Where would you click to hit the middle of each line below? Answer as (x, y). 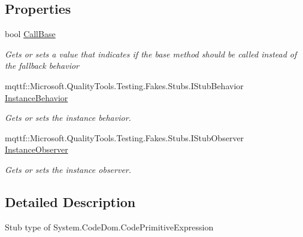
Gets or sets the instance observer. (68, 169)
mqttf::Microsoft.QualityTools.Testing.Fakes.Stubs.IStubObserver (125, 137)
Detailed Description (70, 201)
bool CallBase (30, 34)
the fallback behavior (42, 66)
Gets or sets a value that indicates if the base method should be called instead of (151, 54)
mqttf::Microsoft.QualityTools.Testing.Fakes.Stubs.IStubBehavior (124, 85)
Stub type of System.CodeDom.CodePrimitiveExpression (109, 227)
